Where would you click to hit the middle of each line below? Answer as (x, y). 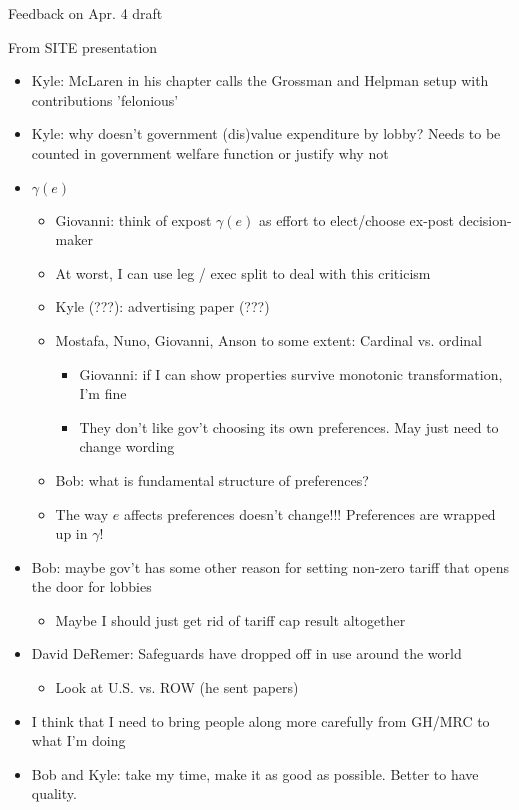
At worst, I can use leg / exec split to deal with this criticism (243, 272)
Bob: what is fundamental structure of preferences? (212, 479)
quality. (54, 793)
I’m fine (103, 393)
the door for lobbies (91, 586)
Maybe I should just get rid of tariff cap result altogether (230, 619)
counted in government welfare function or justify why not (210, 152)
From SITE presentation (83, 46)
